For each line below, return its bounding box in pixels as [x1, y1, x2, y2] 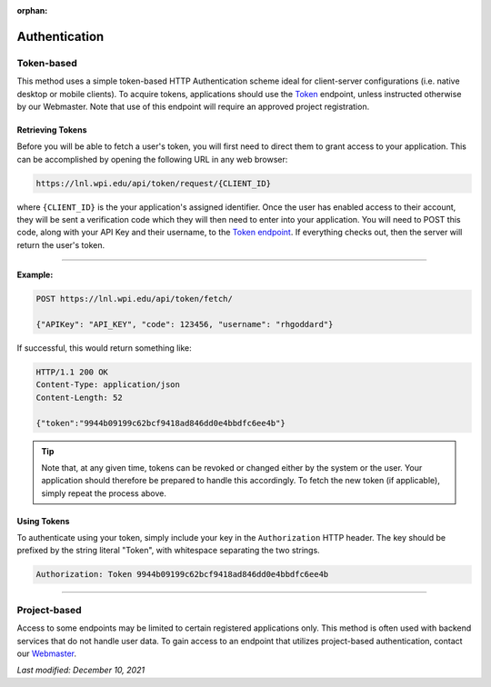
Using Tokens [16, 515, 70, 526]
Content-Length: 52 [35, 392, 123, 403]
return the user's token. [16, 239, 105, 250]
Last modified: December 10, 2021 [16, 664, 145, 676]
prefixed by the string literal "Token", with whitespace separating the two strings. [16, 545, 320, 556]
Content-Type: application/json [35, 380, 181, 390]
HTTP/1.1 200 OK [35, 366, 109, 377]
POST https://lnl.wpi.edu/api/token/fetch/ [35, 294, 234, 304]
